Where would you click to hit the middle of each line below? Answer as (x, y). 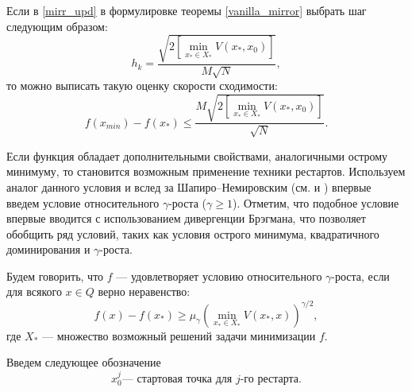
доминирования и (48, 249)
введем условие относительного (83, 202)
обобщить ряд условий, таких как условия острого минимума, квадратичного (193, 233)
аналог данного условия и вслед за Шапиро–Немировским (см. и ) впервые (189, 186)
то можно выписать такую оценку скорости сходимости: (142, 85)
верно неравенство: (144, 291)
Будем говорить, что (55, 276)
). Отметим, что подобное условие (316, 202)
